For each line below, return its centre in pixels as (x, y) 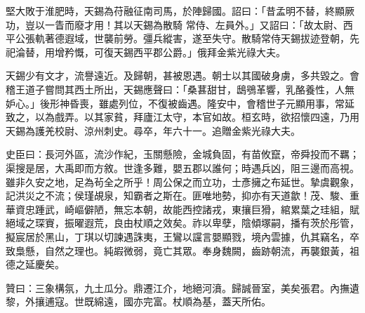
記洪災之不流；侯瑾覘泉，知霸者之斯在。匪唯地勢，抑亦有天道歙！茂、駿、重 (182, 195)
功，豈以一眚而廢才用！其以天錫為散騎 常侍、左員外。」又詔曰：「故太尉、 (174, 24)
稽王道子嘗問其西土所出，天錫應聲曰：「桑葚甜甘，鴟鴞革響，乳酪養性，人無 (180, 89)
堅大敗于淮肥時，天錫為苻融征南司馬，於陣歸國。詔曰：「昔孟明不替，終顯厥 (180, 11)
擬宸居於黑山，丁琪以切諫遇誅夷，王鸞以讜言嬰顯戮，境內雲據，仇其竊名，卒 (182, 236)
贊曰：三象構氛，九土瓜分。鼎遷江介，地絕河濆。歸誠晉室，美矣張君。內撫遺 (182, 287)
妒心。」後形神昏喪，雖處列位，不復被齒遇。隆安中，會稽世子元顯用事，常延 (180, 103)
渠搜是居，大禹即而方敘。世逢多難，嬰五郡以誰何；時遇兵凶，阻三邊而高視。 (182, 167)
